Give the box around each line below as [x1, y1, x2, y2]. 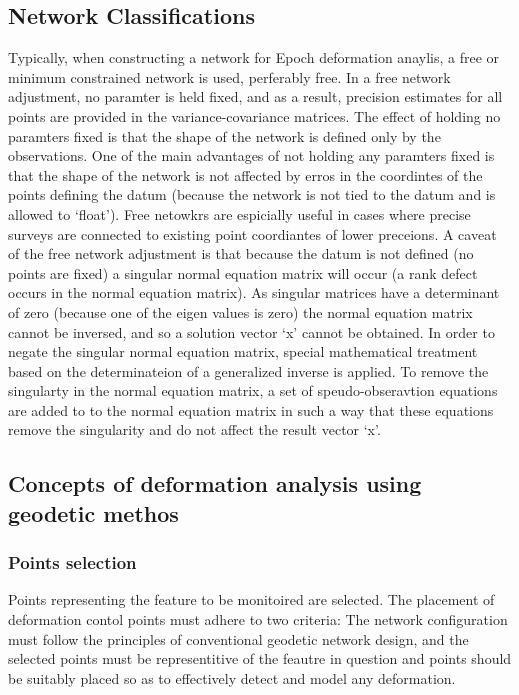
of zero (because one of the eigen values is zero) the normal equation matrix [8, 301, 473, 322]
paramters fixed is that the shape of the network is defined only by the [8, 125, 441, 146]
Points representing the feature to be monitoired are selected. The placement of [8, 589, 495, 610]
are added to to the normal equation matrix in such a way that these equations [8, 399, 494, 420]
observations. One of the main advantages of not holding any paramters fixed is [8, 145, 495, 166]
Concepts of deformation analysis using [8, 468, 422, 499]
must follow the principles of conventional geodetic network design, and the [8, 628, 469, 649]
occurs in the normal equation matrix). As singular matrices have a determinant [8, 282, 500, 303]
